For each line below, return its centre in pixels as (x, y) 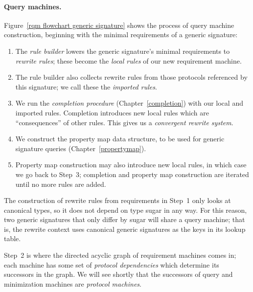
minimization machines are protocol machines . (73, 283)
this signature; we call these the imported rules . (86, 86)
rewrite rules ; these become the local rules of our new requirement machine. (128, 60)
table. (12, 238)
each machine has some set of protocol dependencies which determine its (112, 264)
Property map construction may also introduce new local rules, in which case (131, 165)
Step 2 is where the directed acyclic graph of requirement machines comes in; (120, 255)
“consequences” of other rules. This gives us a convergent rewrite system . (124, 122)
